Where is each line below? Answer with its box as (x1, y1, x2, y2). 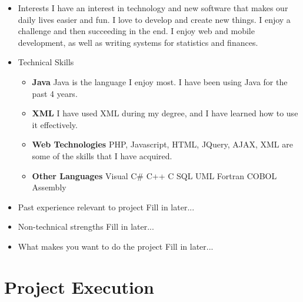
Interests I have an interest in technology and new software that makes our (18, 2, 288, 14)
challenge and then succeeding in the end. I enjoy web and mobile (18, 25, 255, 37)
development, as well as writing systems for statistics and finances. (18, 36, 258, 48)
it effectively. (32, 118, 78, 130)
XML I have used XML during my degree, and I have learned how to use (32, 107, 298, 119)
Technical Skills (18, 56, 74, 68)
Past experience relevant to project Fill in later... (18, 200, 195, 213)
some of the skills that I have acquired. (32, 149, 172, 162)
